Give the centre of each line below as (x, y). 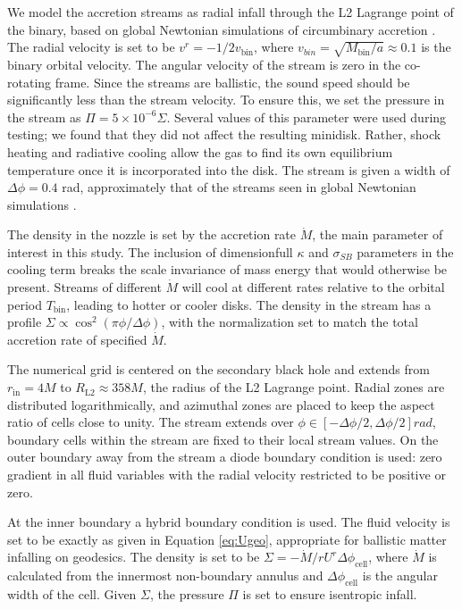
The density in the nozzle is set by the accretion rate (152, 234)
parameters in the (405, 251)
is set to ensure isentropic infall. (330, 593)
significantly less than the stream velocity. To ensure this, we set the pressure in (226, 100)
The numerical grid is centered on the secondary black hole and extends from (218, 369)
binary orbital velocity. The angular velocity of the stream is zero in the (204, 64)
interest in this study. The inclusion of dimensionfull (150, 251)
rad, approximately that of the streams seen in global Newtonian (239, 187)
